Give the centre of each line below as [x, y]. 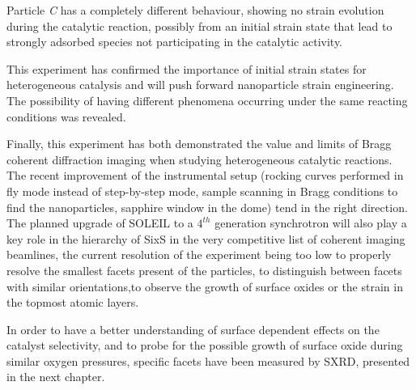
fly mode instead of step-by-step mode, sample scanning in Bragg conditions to [202, 191]
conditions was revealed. [66, 116]
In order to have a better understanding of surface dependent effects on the [193, 329]
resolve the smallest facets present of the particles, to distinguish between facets [204, 270]
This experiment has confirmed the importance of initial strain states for [187, 68]
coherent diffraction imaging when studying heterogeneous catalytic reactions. [200, 159]
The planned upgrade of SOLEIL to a [100, 223]
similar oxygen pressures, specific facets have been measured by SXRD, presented [208, 360]
